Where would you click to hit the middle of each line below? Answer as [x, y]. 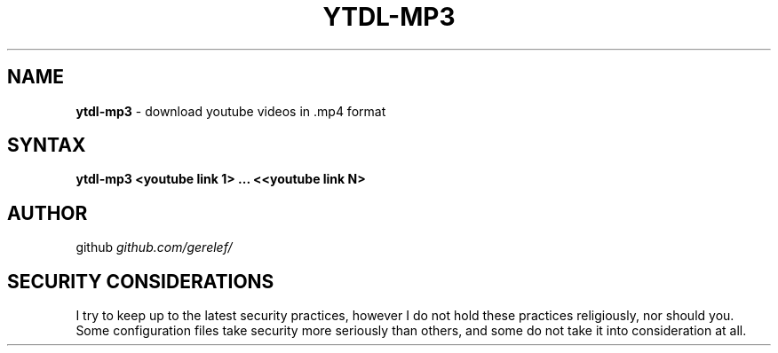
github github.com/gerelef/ [154, 247]
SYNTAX [47, 145]
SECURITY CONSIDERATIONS [141, 281]
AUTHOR [48, 213]
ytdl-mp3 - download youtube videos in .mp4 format [231, 111]
